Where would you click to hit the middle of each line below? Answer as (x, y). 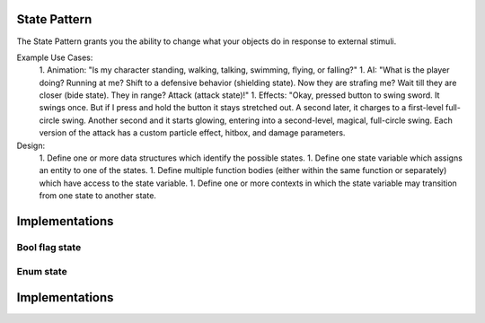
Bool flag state (49, 247)
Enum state (42, 271)
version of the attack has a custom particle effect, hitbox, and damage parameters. (192, 133)
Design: (31, 145)
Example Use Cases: (55, 57)
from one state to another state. (98, 196)
